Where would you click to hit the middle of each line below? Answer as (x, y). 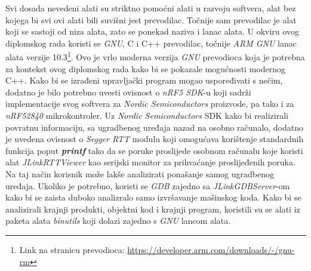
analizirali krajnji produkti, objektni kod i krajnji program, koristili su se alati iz (153, 209)
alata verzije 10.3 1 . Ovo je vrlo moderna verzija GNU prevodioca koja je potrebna (155, 56)
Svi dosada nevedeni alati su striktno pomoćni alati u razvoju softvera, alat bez (151, 8)
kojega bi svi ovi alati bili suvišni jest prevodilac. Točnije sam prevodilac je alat (151, 19)
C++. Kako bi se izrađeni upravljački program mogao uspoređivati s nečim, (144, 80)
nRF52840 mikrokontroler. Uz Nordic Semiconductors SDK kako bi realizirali (147, 115)
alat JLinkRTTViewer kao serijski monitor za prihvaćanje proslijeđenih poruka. (150, 162)
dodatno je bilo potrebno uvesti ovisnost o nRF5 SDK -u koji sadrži (128, 92)
